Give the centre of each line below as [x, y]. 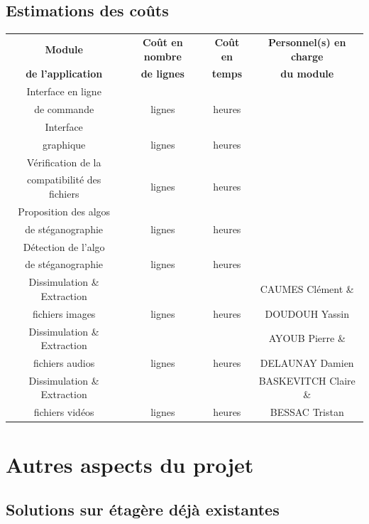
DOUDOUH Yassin [307, 313]
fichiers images [64, 313]
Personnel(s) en [307, 42]
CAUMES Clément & [307, 289]
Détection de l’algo [64, 246]
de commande [64, 109]
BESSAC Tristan [307, 412]
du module [307, 74]
